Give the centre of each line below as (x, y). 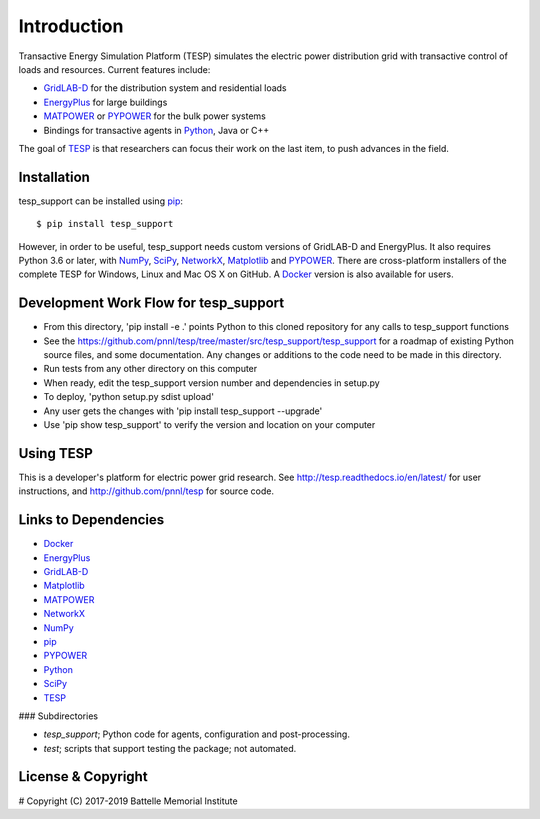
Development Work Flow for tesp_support (151, 303)
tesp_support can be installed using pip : (101, 201)
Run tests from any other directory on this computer (150, 369)
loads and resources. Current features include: (114, 69)
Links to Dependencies (91, 520)
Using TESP (56, 453)
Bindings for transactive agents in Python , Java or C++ (156, 130)
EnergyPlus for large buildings (105, 102)
